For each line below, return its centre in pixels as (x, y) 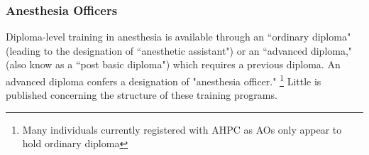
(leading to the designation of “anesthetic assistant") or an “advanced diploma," (179, 50)
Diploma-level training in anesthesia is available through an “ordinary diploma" (178, 37)
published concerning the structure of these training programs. (142, 95)
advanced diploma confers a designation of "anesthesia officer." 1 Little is (164, 80)
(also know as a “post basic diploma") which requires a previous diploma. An (173, 64)
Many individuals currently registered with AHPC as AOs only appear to (182, 129)
